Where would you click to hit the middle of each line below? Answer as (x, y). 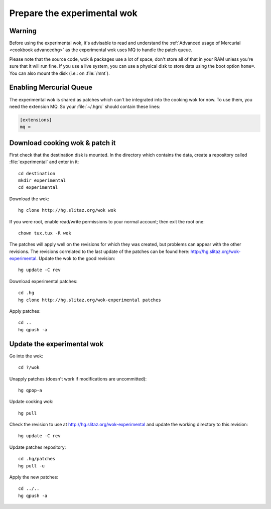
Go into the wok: (26, 356)
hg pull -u (32, 466)
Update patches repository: (38, 447)
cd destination (37, 173)
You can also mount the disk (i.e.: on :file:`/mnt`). (59, 73)
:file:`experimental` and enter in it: (44, 162)
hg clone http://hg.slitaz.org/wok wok (67, 210)
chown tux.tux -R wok (45, 233)
